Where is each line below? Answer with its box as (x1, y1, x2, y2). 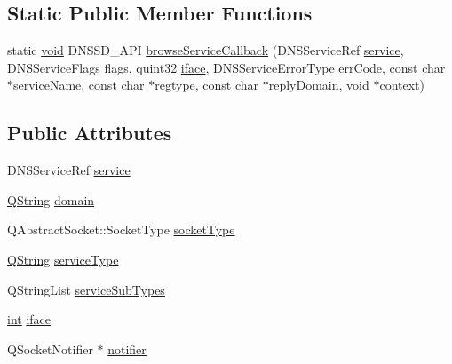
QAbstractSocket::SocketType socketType (7, 220, 235, 239)
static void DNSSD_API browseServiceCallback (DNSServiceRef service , (7, 41, 404, 59)
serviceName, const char (13, 75, 145, 94)
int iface (7, 310, 52, 328)
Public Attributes (7, 119, 172, 146)
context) (379, 75, 425, 94)
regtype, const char (155, 75, 259, 94)
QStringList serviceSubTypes (7, 280, 165, 298)
